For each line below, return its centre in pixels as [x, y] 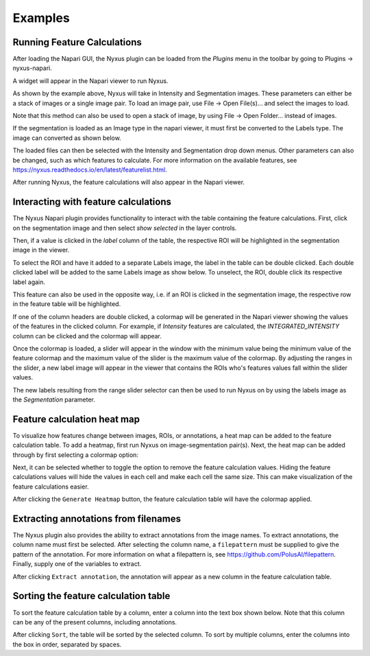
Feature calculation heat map [76, 419]
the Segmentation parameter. [54, 399]
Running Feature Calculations [77, 42]
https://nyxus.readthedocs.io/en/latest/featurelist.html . [90, 169]
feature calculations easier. [51, 487]
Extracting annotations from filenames [97, 518]
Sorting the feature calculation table [91, 596]
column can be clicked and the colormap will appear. [87, 336]
